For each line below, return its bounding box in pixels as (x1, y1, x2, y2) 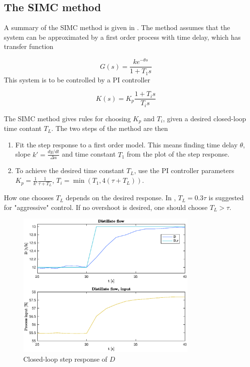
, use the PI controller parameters (134, 165, 234, 176)
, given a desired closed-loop (163, 113, 246, 123)
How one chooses (4, 192, 54, 203)
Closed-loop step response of (23, 353, 108, 364)
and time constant (62, 149, 116, 159)
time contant (4, 123, 42, 133)
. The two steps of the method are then (51, 123, 168, 133)
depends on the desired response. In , (65, 192, 176, 203)
